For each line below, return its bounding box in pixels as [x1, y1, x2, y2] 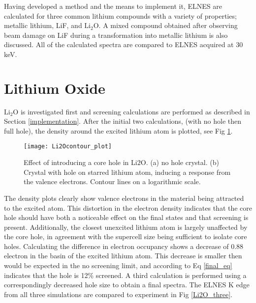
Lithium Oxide [4, 78, 105, 98]
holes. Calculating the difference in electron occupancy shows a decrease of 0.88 [4, 241, 244, 251]
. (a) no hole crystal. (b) [146, 157, 219, 167]
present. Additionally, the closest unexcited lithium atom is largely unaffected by [4, 221, 248, 232]
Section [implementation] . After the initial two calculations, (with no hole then [4, 116, 241, 126]
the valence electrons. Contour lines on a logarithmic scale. [24, 176, 201, 187]
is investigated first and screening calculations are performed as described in [20, 106, 250, 116]
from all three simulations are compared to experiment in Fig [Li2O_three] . [4, 289, 232, 299]
